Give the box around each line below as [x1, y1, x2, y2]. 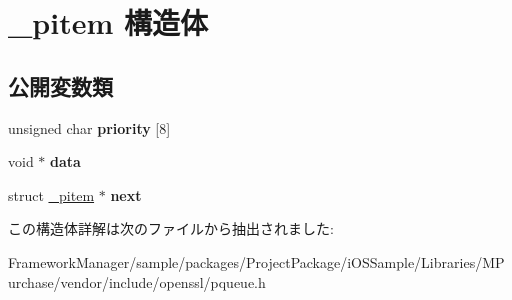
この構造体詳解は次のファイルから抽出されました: [8, 218, 334, 239]
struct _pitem [8, 184, 95, 205]
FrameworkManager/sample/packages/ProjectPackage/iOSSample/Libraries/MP [8, 251, 505, 272]
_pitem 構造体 [8, 2, 208, 43]
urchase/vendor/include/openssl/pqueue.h [8, 271, 266, 292]
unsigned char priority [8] [8, 117, 171, 138]
